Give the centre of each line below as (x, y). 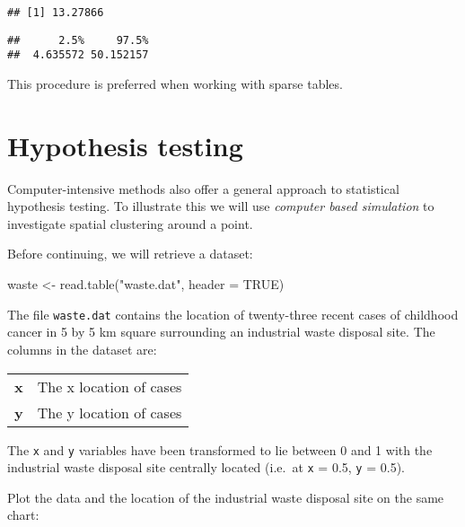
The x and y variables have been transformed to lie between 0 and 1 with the (220, 449)
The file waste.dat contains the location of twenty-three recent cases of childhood (233, 314)
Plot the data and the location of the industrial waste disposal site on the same (226, 497)
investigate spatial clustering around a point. (130, 223)
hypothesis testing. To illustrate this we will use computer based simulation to (221, 206)
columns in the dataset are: (82, 349)
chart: (23, 515)
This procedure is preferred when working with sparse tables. (175, 83)
